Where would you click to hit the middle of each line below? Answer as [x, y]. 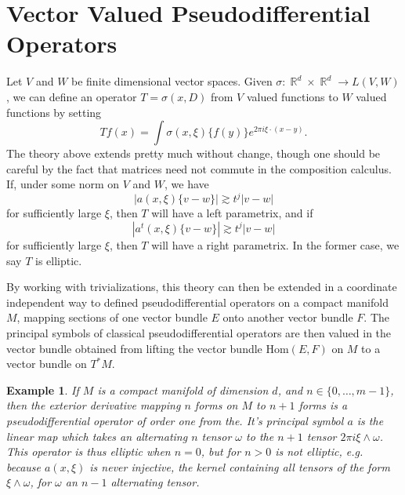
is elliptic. [59, 260]
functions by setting [54, 112]
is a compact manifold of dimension [183, 389]
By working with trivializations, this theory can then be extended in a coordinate [202, 287]
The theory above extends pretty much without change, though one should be [193, 153]
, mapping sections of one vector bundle [112, 317]
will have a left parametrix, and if [232, 213]
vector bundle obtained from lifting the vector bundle [134, 348]
